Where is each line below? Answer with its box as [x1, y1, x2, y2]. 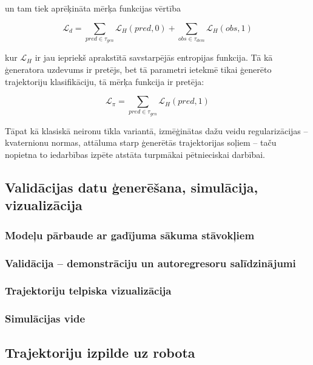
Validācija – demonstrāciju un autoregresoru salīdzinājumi [5, 255, 296, 270]
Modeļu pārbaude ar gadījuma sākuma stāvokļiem [5, 227, 255, 242]
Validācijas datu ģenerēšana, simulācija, [5, 178, 258, 197]
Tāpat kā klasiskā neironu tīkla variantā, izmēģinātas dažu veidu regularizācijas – [5, 124, 308, 137]
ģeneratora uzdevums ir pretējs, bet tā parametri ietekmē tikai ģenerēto [5, 63, 272, 75]
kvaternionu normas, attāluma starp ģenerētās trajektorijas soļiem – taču [5, 136, 277, 149]
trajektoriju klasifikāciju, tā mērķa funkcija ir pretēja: [5, 75, 204, 87]
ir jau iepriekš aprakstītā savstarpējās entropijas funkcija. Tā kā [35, 51, 273, 64]
